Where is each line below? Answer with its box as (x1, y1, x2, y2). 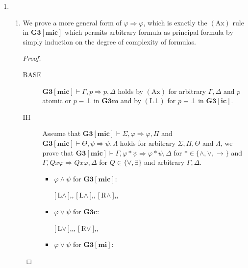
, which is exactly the (143, 17, 207, 27)
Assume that (42, 128, 81, 138)
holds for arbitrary (120, 137, 175, 148)
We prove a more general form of (23, 17, 122, 27)
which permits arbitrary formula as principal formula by (65, 27, 233, 37)
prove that (42, 147, 74, 157)
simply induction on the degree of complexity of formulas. (23, 36, 196, 46)
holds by (118, 86, 144, 96)
